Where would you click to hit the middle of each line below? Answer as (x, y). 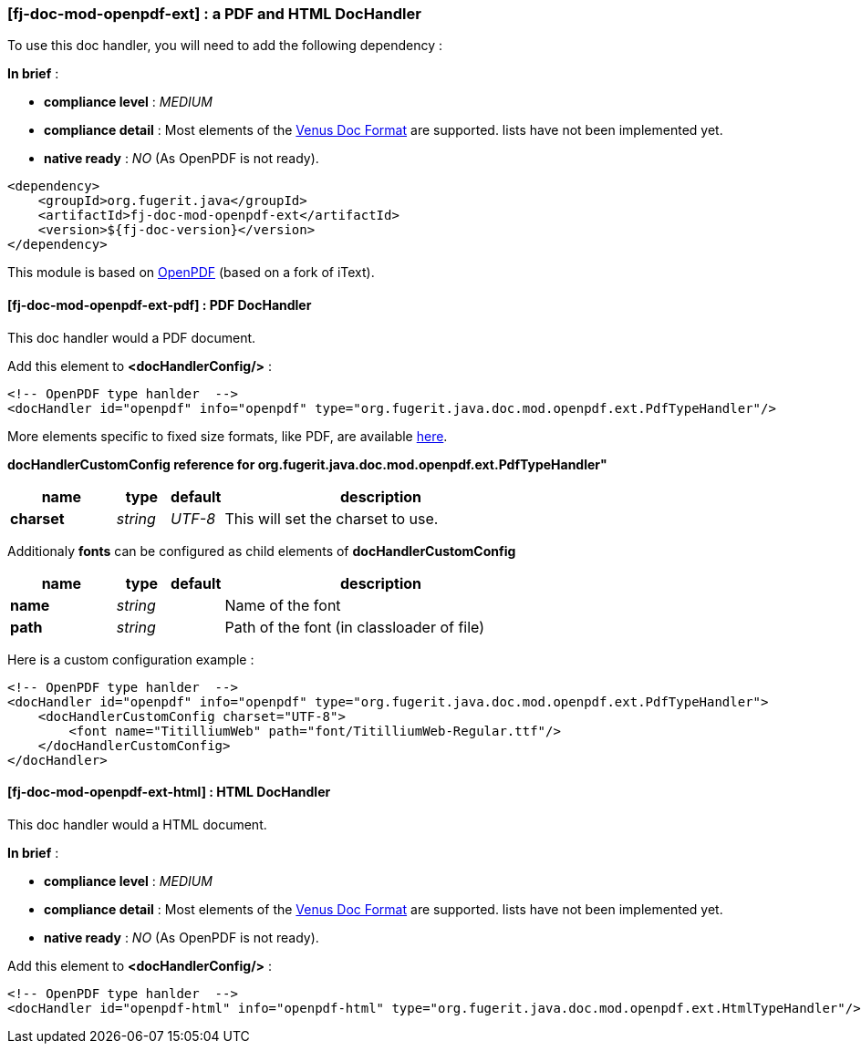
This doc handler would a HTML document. (137, 824)
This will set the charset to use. (332, 518)
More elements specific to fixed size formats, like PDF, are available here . (228, 436)
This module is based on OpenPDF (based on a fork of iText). (191, 273)
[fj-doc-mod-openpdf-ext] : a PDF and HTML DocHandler (214, 14)
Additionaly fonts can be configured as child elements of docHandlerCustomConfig (262, 551)
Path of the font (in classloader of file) (355, 627)
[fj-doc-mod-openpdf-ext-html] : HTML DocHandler (169, 792)
